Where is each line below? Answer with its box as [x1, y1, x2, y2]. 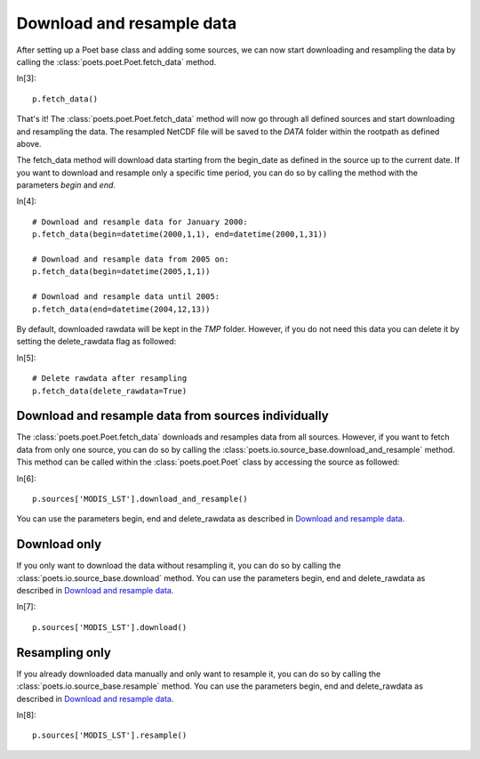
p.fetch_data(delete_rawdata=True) [32, 385, 188, 396]
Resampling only [16, 645, 111, 660]
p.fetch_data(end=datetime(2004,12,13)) [32, 303, 211, 314]
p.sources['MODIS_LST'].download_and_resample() [32, 494, 248, 504]
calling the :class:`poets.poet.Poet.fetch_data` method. [16, 56, 217, 67]
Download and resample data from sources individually [16, 408, 329, 424]
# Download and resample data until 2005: [32, 292, 220, 302]
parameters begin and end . [16, 180, 116, 190]
